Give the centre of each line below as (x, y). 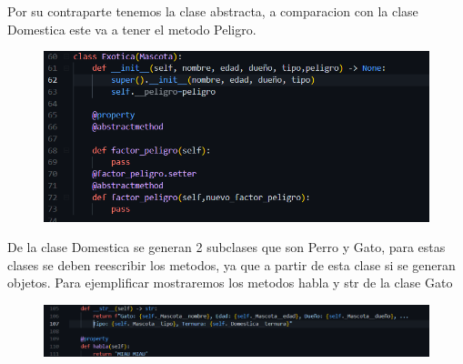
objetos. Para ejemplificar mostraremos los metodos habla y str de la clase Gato (230, 283)
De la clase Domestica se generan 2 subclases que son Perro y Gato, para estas (226, 247)
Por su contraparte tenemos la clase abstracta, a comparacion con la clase (213, 11)
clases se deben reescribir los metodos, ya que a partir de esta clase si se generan (231, 264)
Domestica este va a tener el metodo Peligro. (132, 29)
